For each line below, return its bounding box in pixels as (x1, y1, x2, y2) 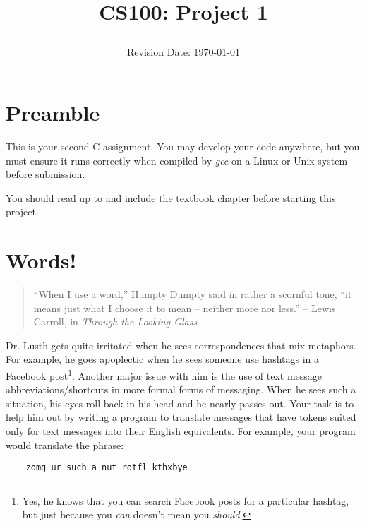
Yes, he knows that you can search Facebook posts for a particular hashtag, (22, 493, 349, 508)
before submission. (6, 167, 85, 181)
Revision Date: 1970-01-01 (127, 44, 240, 59)
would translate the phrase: (6, 437, 124, 452)
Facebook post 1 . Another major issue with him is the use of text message (6, 366, 323, 383)
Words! (6, 246, 77, 275)
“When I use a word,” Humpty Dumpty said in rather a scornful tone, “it (33, 287, 352, 301)
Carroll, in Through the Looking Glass (33, 314, 198, 329)
